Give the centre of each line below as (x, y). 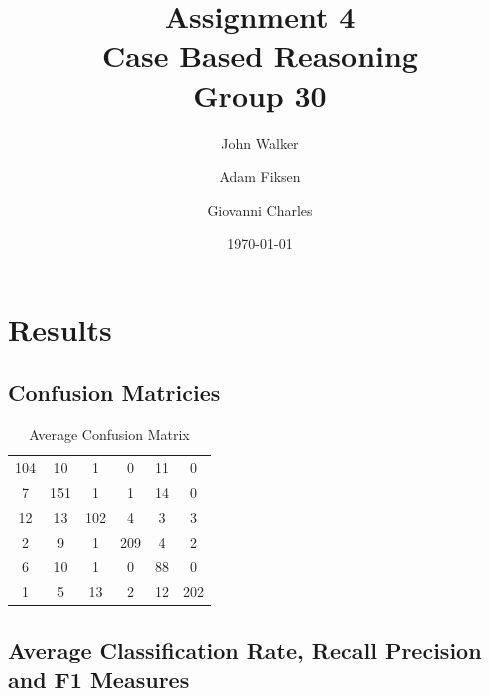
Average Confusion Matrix (109, 434)
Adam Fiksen (260, 176)
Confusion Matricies (114, 392)
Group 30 (260, 94)
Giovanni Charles (260, 209)
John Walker (260, 142)
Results (60, 328)
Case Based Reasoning (260, 55)
